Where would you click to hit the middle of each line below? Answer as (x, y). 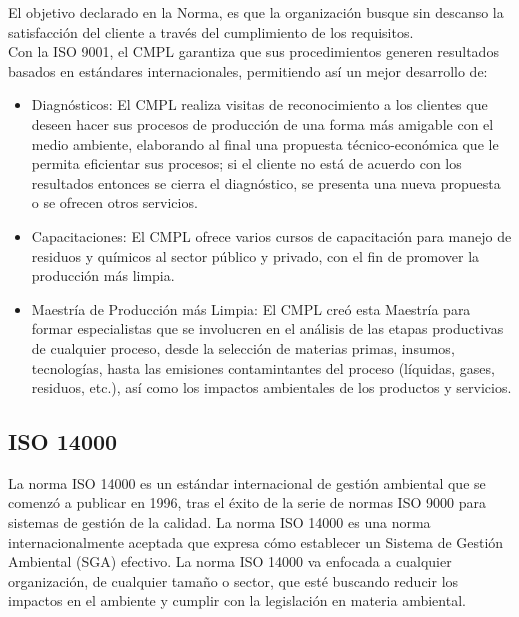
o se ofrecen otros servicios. (114, 202)
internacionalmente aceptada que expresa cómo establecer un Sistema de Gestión (256, 541)
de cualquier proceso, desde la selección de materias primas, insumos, (243, 347)
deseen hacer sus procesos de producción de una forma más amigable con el (262, 123)
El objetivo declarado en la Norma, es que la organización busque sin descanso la (256, 12)
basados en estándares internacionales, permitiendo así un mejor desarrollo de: (248, 70)
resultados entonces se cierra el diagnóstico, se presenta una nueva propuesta (266, 182)
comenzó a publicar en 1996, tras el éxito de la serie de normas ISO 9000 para (247, 502)
